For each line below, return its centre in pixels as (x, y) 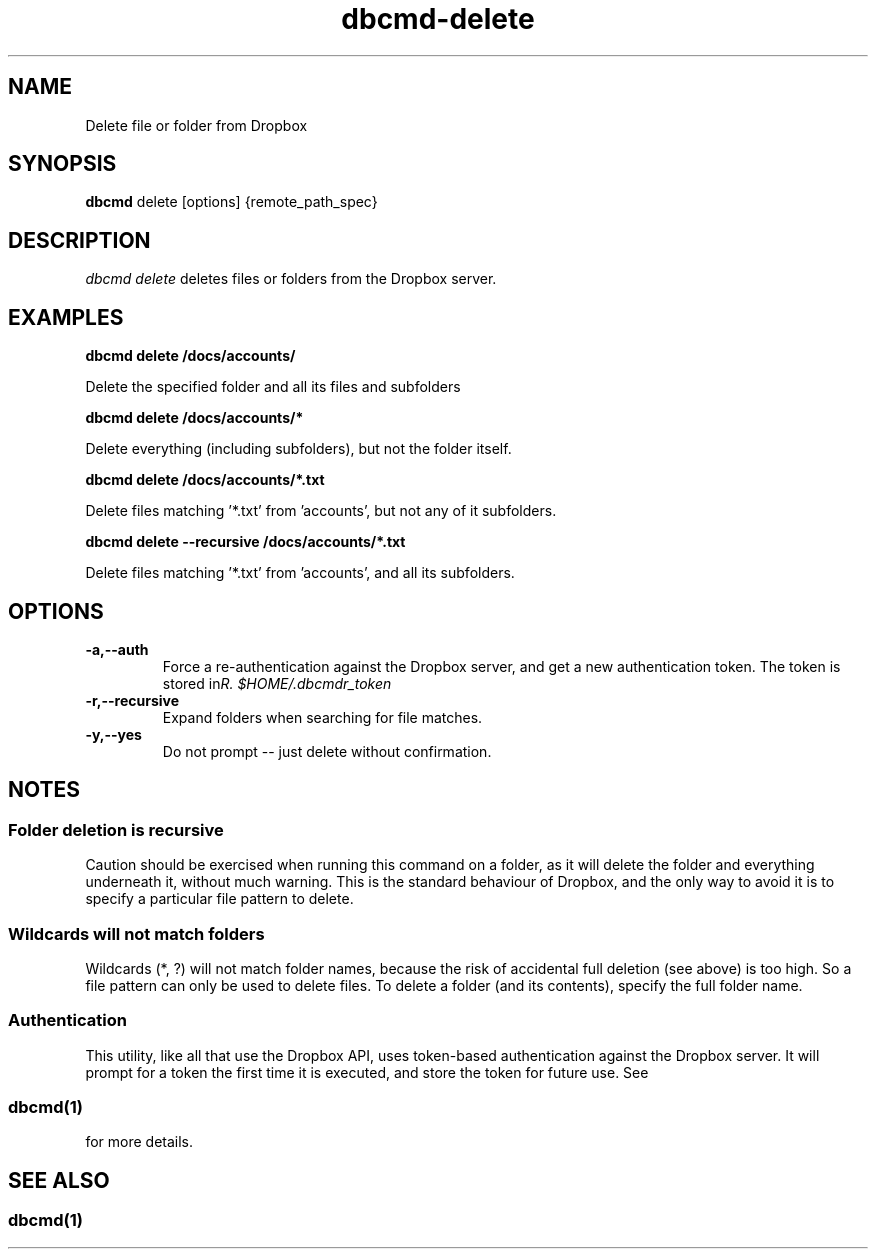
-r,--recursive (132, 700)
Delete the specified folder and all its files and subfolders (273, 387)
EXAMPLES (66, 317)
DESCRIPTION (79, 240)
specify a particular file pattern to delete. (219, 899)
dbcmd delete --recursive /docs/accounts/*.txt (245, 542)
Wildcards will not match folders (136, 933)
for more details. (139, 1142)
